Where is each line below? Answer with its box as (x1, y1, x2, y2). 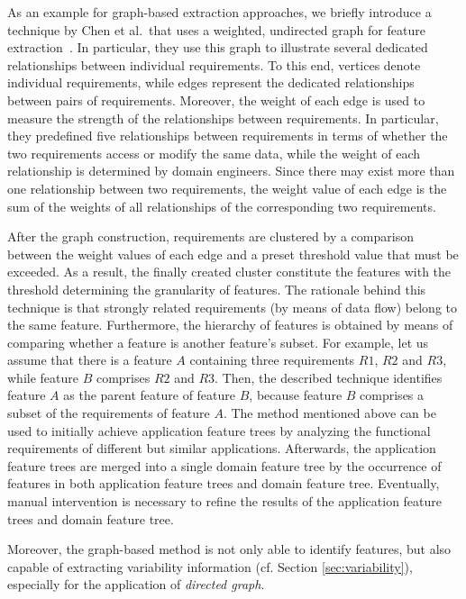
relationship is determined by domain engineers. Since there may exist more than (7, 161, 455, 180)
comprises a (360, 386, 425, 404)
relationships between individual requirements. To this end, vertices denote (7, 55, 421, 74)
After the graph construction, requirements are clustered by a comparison (7, 227, 414, 246)
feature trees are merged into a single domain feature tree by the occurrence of (7, 456, 442, 475)
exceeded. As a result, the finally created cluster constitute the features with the (7, 262, 452, 281)
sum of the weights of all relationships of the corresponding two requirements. (7, 196, 436, 215)
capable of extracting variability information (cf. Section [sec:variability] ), (7, 557, 413, 576)
